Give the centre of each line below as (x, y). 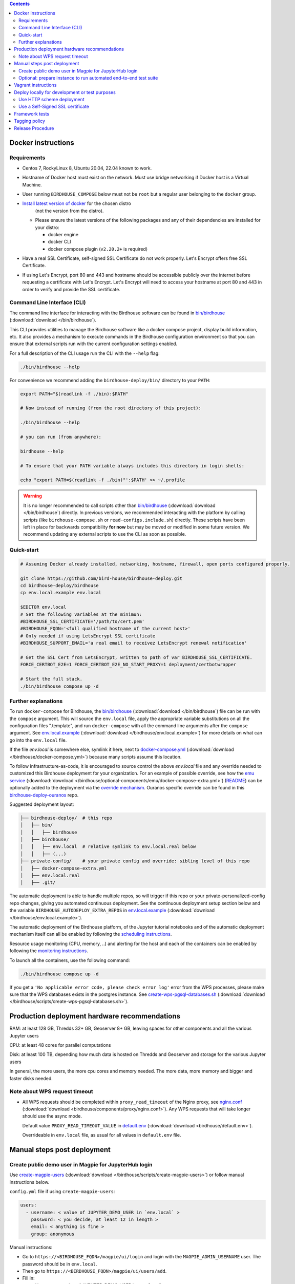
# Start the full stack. (51, 679)
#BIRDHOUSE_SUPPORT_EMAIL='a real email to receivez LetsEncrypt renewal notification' (134, 643)
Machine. (32, 184)
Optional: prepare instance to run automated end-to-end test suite (88, 78)
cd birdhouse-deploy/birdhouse (60, 586)
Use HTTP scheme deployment (51, 100)
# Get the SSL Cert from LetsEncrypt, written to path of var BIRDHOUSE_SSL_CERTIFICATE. (136, 657)
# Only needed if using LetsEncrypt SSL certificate (88, 636)
